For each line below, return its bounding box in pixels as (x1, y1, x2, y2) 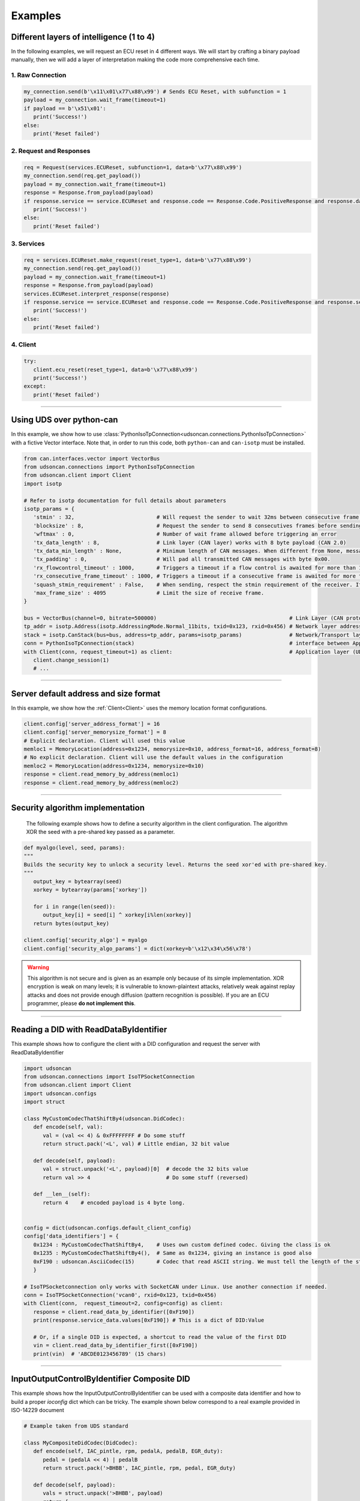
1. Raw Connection (11, 71, 67, 79)
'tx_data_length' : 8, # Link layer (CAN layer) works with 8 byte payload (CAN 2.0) (33, 539, 347, 546)
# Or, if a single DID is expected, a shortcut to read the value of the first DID (33, 1333, 287, 1341)
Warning (27, 964, 49, 971)
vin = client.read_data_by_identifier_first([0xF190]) (33, 1342, 198, 1349)
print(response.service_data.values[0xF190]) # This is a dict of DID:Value (33, 1317, 265, 1324)
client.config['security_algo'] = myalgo (23, 937, 148, 944)
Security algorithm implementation (11, 803, 145, 813)
